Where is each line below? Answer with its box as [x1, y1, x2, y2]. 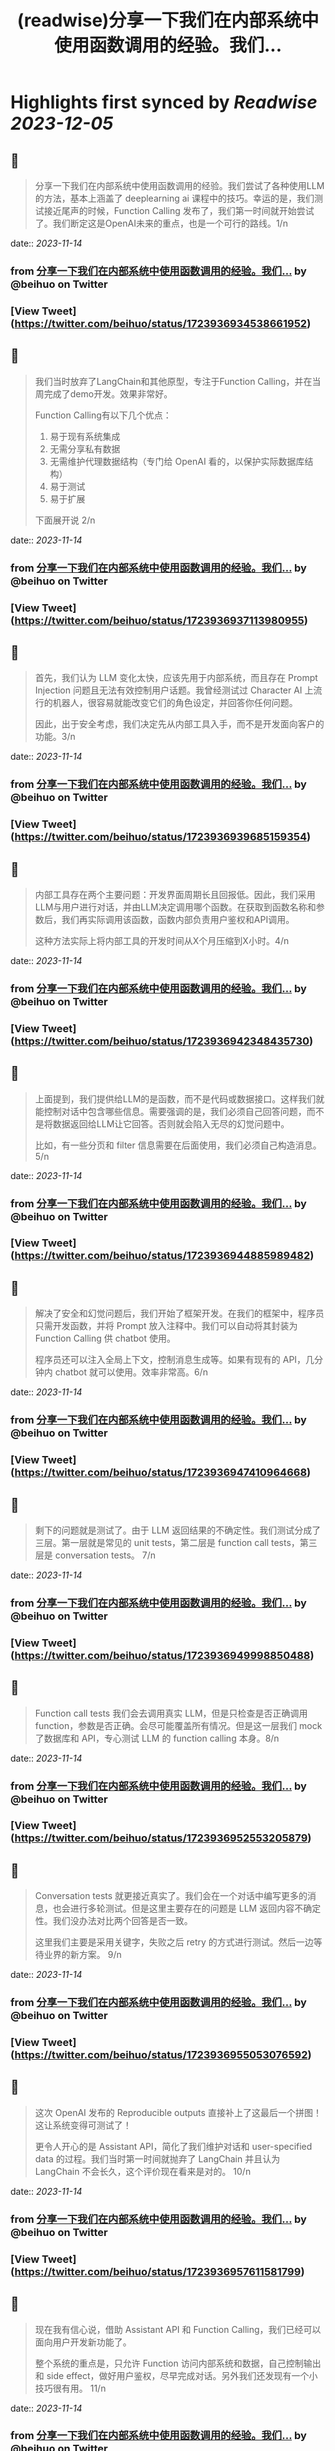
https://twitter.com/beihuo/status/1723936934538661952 [14, 316, 308, 330]
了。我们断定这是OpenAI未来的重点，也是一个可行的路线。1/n [34, 217, 288, 229]
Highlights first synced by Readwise [10, 91, 318, 114]
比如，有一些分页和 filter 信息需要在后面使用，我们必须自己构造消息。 [34, 1139, 322, 1151]
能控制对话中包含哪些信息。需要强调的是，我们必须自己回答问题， [34, 1105, 307, 1117]
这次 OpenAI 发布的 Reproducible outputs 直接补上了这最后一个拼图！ [34, 2106, 322, 2118]
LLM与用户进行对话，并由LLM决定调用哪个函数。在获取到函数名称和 [34, 901, 317, 913]
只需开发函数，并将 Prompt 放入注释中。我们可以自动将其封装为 [34, 1320, 298, 1332]
